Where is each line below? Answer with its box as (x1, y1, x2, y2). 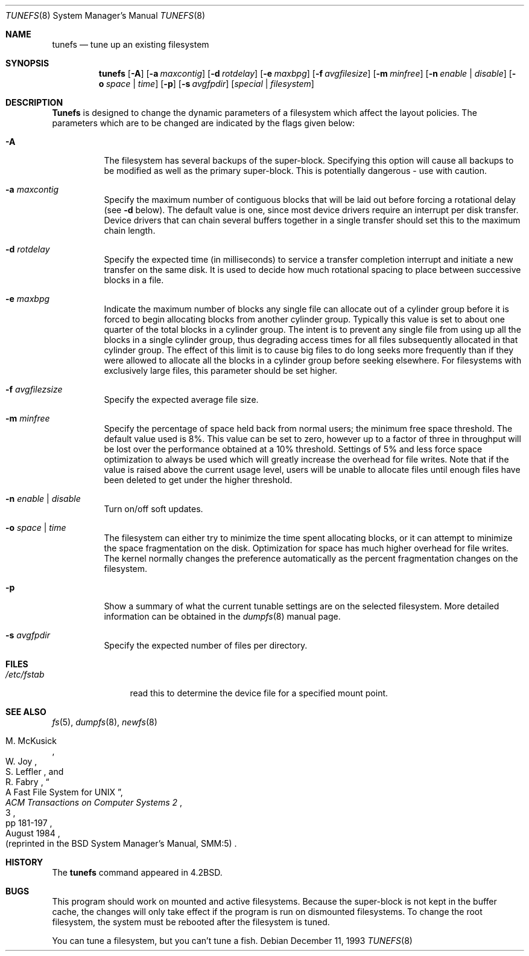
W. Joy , (5, 756, 37, 766)
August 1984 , (5, 828, 60, 838)
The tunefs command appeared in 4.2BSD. (52, 867, 223, 877)
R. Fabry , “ (5, 777, 49, 787)
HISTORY (5, 857, 43, 867)
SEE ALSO (5, 707, 46, 717)
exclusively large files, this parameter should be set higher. (104, 365, 338, 376)
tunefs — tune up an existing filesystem (52, 39, 209, 50)
